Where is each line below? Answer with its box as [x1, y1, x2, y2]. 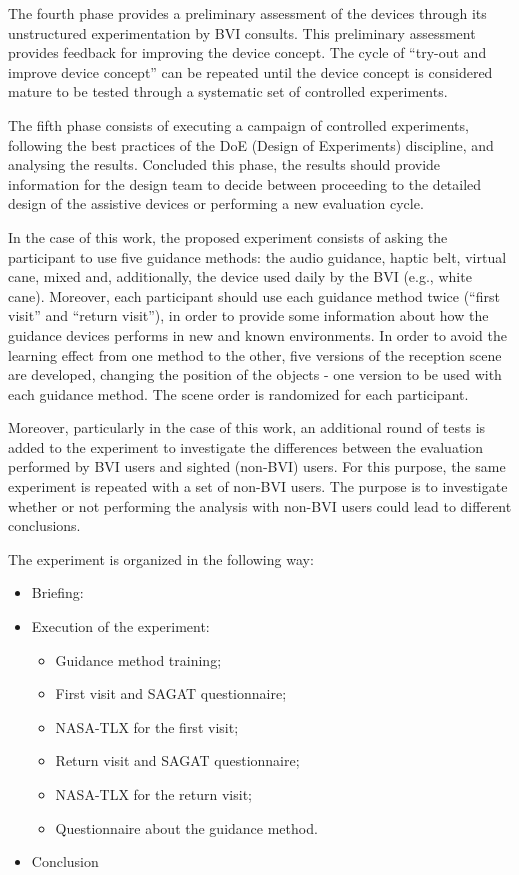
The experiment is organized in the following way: [8, 548, 314, 569]
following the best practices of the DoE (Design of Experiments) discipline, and [8, 134, 494, 155]
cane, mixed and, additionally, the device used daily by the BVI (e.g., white [8, 266, 472, 287]
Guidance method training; [55, 649, 222, 670]
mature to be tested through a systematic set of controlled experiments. [8, 81, 448, 102]
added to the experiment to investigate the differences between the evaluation [8, 436, 484, 457]
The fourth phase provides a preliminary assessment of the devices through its [8, 3, 487, 23]
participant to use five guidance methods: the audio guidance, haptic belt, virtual [8, 246, 507, 267]
